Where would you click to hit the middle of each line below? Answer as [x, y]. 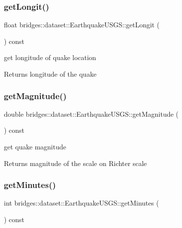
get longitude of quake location [50, 57]
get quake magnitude [35, 146]
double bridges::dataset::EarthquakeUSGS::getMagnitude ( [91, 114]
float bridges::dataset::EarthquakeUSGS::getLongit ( [82, 25]
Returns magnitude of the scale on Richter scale [75, 163]
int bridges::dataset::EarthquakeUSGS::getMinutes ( [82, 203]
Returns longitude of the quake [50, 74]
